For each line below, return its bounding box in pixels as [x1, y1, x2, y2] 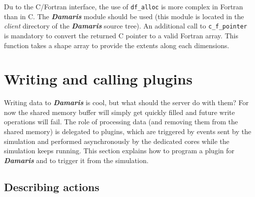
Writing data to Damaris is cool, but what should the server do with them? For [4, 97, 249, 108]
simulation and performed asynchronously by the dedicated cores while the [4, 136, 229, 146]
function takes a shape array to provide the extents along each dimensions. [4, 40, 229, 50]
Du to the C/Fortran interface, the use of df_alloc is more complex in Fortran [4, 1, 243, 11]
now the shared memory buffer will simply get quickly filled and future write [4, 107, 235, 117]
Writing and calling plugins [4, 69, 192, 89]
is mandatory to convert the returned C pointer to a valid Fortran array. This [4, 30, 238, 40]
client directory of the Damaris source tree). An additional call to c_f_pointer [4, 21, 247, 31]
